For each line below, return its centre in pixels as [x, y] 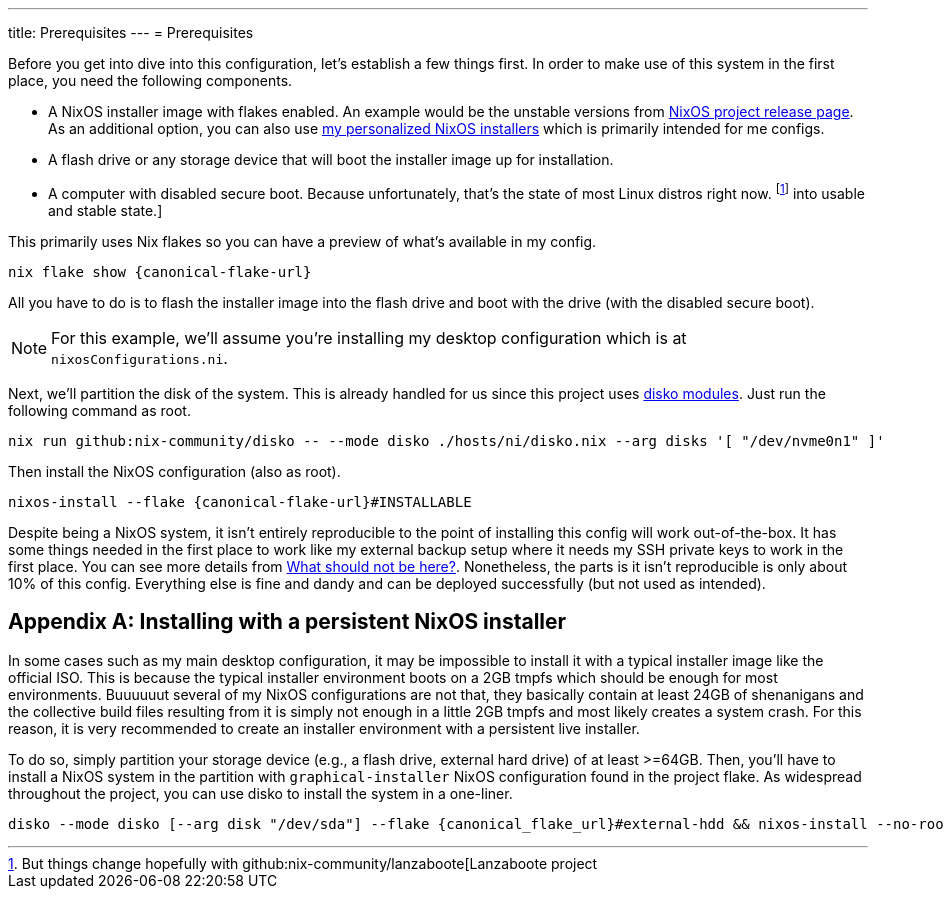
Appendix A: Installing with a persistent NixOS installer [287, 622]
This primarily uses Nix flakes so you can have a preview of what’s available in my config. [302, 241]
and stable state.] [105, 210]
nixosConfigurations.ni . [139, 357]
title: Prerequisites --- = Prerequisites [131, 32]
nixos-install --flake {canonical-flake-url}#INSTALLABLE [240, 501]
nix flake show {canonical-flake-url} [160, 271]
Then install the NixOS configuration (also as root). [174, 471]
